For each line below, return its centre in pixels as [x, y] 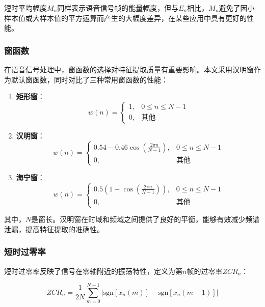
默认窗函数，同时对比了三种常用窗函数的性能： [89, 79]
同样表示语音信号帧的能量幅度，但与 [118, 8]
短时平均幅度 [25, 8]
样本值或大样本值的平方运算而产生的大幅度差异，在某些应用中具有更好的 [125, 18]
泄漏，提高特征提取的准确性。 [54, 229]
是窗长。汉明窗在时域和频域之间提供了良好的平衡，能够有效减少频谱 [145, 219]
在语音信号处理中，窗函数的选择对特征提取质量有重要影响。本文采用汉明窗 [129, 69]
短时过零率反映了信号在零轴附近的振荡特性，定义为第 [93, 271]
